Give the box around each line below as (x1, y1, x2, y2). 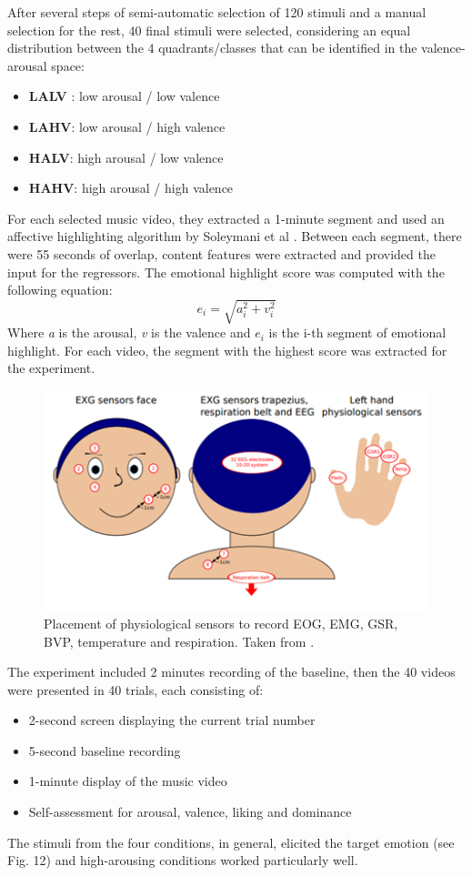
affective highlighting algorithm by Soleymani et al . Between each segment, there (7, 227, 462, 246)
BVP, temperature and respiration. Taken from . (44, 631, 315, 650)
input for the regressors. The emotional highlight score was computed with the (7, 262, 445, 281)
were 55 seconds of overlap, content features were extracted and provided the (7, 244, 436, 263)
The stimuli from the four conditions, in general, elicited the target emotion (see (7, 832, 455, 851)
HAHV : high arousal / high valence (28, 178, 234, 197)
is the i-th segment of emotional (268, 323, 447, 342)
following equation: (7, 280, 113, 299)
